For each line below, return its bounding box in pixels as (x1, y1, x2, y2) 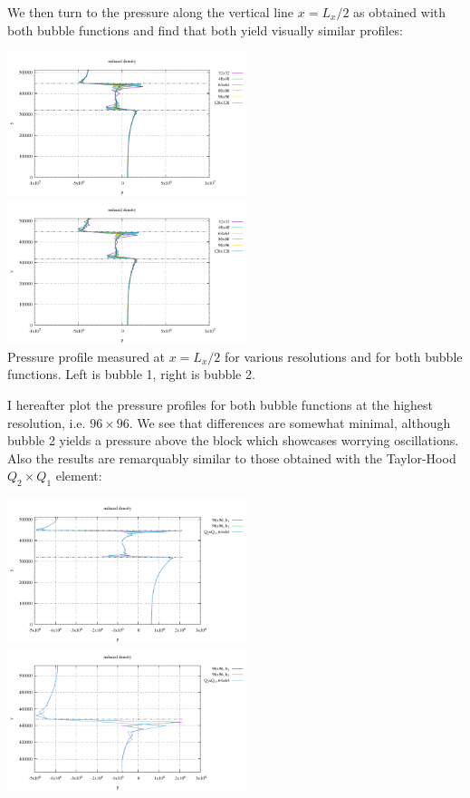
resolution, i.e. (7, 413, 86, 432)
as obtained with (353, 3, 446, 21)
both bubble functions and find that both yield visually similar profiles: (7, 20, 403, 39)
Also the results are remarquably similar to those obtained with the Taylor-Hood (7, 448, 456, 467)
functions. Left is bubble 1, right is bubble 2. (7, 365, 255, 384)
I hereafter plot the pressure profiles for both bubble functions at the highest (7, 395, 434, 414)
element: (55, 466, 102, 485)
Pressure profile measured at (7, 346, 166, 365)
